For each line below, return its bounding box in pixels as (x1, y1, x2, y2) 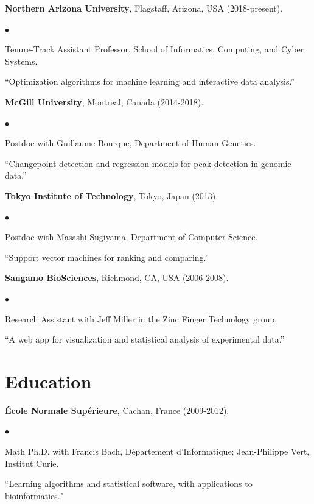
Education (5, 368, 92, 393)
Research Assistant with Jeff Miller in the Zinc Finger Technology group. (5, 312, 277, 325)
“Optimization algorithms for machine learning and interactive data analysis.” (5, 75, 295, 88)
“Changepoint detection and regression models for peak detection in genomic (5, 157, 291, 169)
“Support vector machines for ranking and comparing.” (5, 250, 209, 263)
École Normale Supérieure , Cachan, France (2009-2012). (5, 403, 229, 416)
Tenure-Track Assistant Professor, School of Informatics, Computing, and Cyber (5, 43, 304, 55)
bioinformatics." (5, 489, 63, 502)
